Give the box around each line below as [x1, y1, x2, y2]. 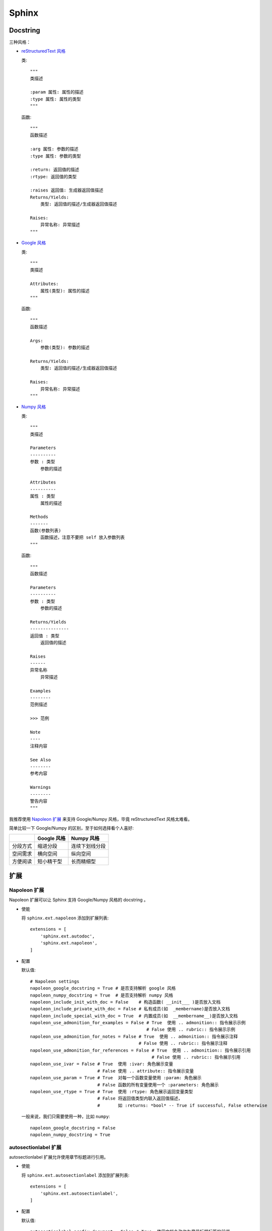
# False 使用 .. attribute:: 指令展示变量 [97, 1068, 194, 1073]
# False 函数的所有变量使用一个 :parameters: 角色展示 [97, 1082, 219, 1088]
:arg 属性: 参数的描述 [30, 146, 79, 152]
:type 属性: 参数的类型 [30, 153, 81, 159]
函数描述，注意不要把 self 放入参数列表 [40, 535, 125, 540]
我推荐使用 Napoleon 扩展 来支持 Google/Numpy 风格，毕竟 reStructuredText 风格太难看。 [9, 816, 192, 822]
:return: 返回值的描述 [30, 167, 80, 172]
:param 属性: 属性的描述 [30, 89, 83, 95]
